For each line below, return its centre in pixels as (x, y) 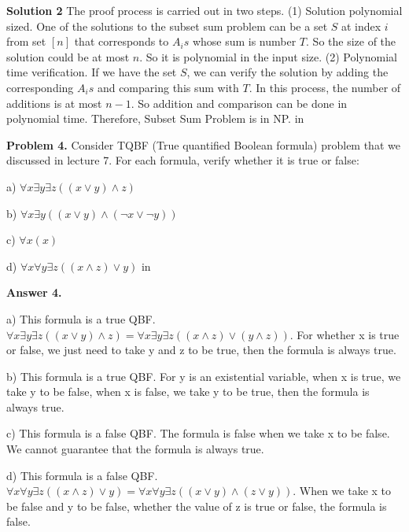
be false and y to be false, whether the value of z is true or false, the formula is (197, 506)
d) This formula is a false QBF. (82, 475)
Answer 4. (34, 292)
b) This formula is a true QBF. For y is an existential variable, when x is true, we (204, 376)
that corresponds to (122, 41)
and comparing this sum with (168, 87)
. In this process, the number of (325, 87)
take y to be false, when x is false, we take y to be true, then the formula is (188, 392)
